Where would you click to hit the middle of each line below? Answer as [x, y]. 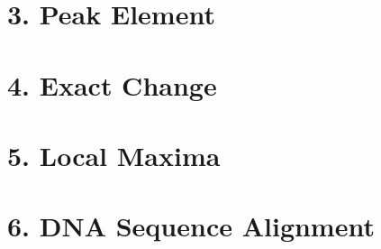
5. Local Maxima [114, 155]
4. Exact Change [112, 84]
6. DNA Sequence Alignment [191, 226]
